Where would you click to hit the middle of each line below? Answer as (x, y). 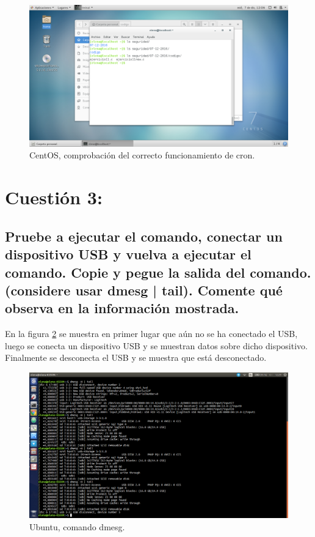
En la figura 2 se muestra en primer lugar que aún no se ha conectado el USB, (151, 334)
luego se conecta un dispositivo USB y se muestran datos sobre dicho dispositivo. (156, 345)
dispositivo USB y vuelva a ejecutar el (128, 254)
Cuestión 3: (54, 197)
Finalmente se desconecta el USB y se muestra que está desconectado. (136, 357)
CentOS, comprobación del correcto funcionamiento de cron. (142, 155)
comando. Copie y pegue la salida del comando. (158, 272)
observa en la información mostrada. (122, 308)
